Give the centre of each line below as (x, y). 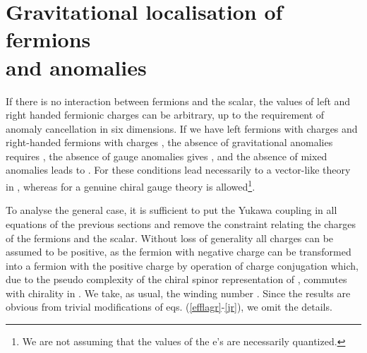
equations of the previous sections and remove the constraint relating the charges (181, 223)
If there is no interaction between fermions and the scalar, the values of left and (178, 101)
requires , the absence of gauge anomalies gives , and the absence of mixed (167, 156)
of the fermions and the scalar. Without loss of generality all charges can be (170, 238)
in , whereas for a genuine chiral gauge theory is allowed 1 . (131, 185)
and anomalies (76, 67)
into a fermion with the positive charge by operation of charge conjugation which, (182, 265)
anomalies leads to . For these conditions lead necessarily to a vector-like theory (178, 170)
